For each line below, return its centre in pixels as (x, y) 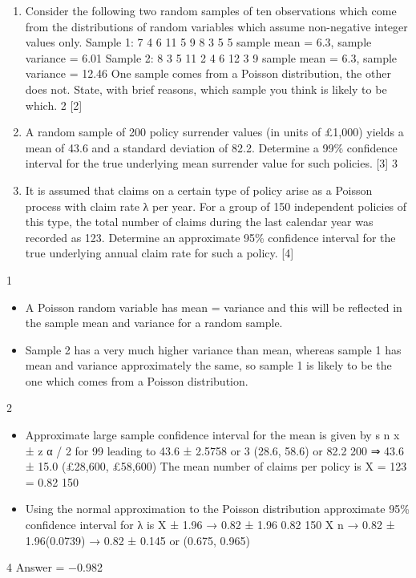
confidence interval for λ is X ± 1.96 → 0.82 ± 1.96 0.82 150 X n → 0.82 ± (210, 525)
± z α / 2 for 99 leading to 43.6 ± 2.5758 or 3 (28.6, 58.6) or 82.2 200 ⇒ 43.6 (214, 450)
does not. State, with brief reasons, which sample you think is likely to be (206, 89)
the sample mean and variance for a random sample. (154, 323)
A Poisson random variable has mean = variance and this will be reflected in (214, 307)
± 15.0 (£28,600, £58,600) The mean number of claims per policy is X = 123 (216, 466)
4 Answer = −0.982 (55, 567)
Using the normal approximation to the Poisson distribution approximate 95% (217, 509)
